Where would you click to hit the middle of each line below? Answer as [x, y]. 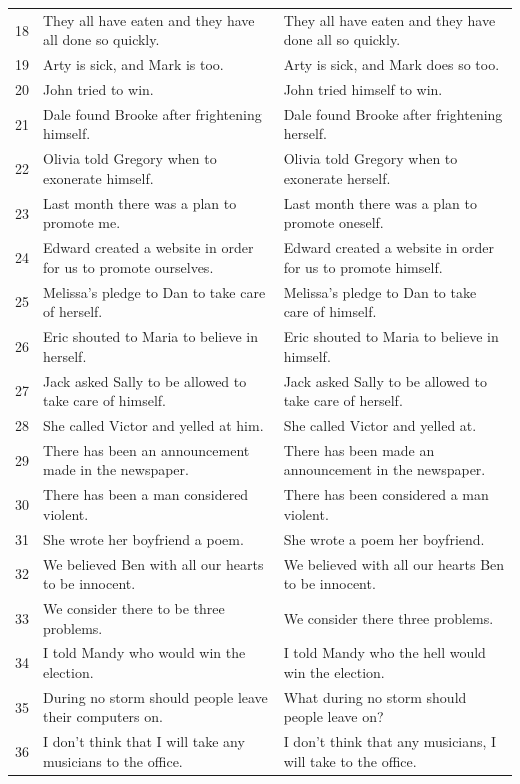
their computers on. [103, 716]
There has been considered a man [386, 494]
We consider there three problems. [388, 617]
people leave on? [333, 716]
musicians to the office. [113, 760]
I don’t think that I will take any [144, 741]
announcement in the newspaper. [384, 469]
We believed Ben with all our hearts [153, 563]
